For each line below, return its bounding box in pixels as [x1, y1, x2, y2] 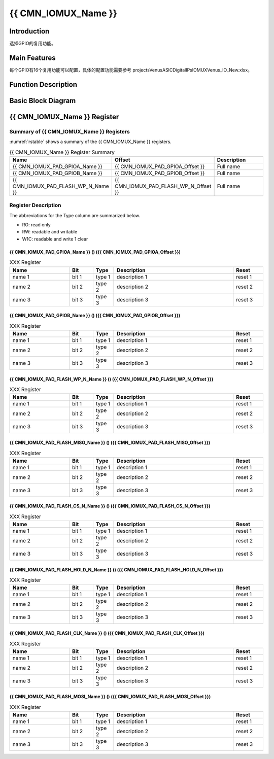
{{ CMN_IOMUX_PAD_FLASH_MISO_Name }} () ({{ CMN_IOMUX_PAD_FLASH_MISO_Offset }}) [9, 439, 211, 445]
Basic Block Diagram [9, 96, 76, 105]
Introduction [9, 27, 50, 36]
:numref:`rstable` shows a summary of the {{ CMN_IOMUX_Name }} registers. [9, 139, 172, 145]
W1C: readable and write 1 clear [22, 236, 88, 242]
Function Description [9, 80, 78, 89]
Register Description [9, 202, 61, 209]
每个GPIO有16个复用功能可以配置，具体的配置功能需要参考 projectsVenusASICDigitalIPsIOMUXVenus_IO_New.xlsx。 [9, 66, 252, 73]
